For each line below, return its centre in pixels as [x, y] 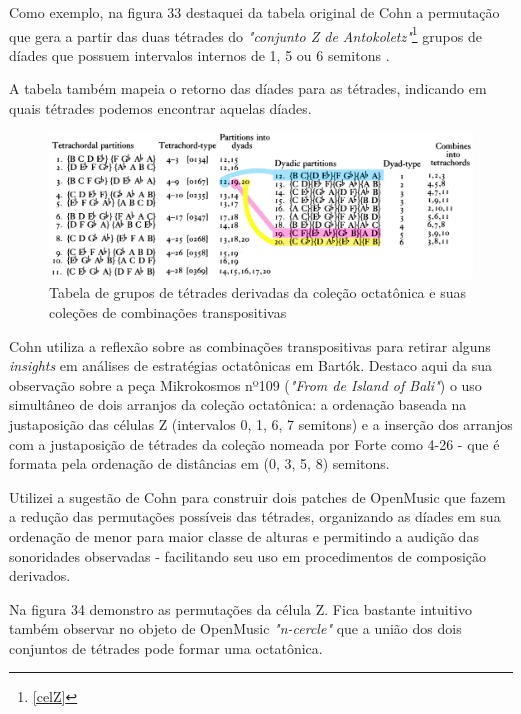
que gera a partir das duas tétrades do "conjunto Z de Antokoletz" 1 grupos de [245, 34]
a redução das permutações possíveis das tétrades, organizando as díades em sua [255, 516]
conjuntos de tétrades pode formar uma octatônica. [166, 647]
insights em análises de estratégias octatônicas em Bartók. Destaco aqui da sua [251, 365]
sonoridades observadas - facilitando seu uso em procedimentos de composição [248, 555]
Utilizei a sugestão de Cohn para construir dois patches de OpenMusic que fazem [257, 496]
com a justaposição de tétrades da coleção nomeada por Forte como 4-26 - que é [254, 443]
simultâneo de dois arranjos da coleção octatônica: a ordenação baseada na [238, 404]
